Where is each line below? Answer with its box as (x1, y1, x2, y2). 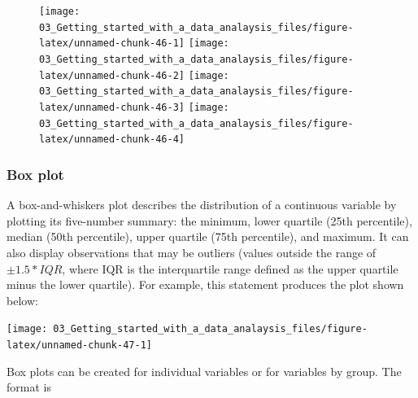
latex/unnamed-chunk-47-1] (7, 339, 152, 351)
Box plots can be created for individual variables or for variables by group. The (7, 362, 402, 379)
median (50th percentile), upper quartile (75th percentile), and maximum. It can (7, 228, 409, 245)
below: (7, 291, 38, 308)
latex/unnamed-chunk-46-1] (39, 37, 185, 50)
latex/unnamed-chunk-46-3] (39, 101, 185, 113)
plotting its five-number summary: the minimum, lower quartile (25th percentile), (7, 212, 412, 229)
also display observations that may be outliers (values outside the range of (7, 243, 377, 260)
